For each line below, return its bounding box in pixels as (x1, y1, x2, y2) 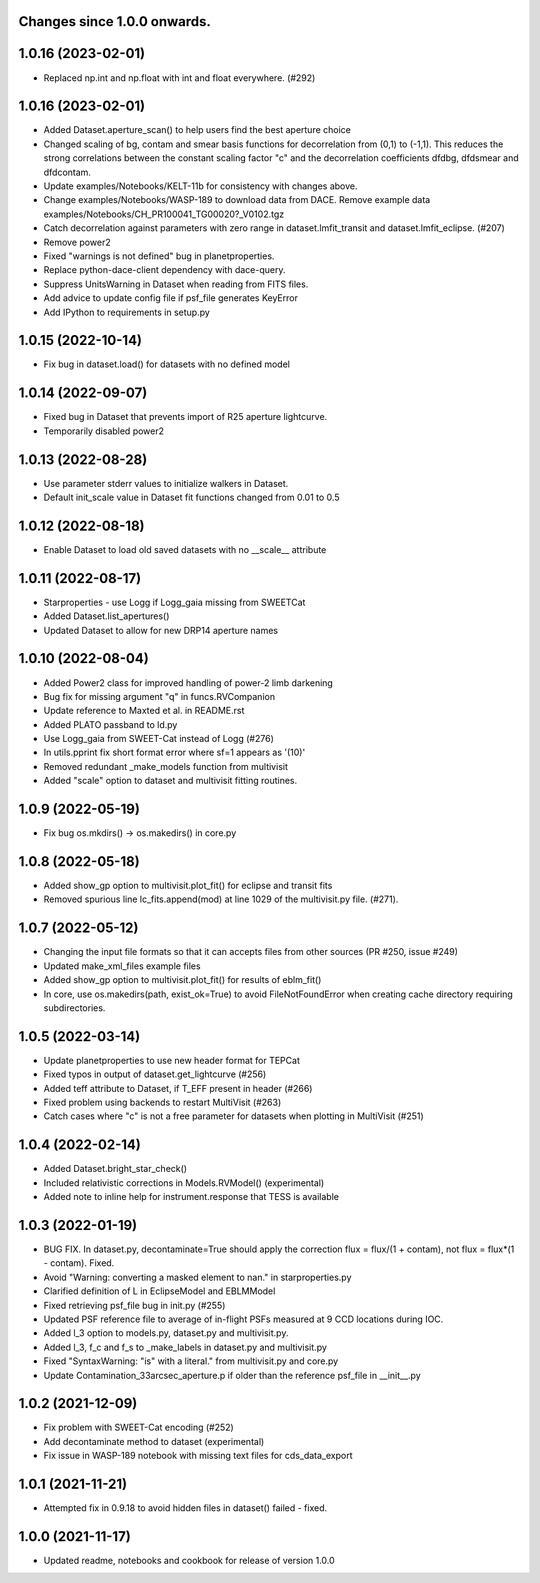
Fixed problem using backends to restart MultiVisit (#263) (43, 1096, 282, 1108)
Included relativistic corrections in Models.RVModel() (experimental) (43, 1176, 325, 1189)
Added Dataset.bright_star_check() (43, 1163, 188, 1175)
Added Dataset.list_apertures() (43, 610, 170, 622)
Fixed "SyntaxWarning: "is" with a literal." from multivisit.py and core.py (43, 1355, 339, 1367)
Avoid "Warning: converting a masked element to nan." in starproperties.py (43, 1271, 352, 1283)
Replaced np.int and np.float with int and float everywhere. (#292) (43, 71, 316, 84)
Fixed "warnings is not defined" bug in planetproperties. (43, 250, 275, 262)
